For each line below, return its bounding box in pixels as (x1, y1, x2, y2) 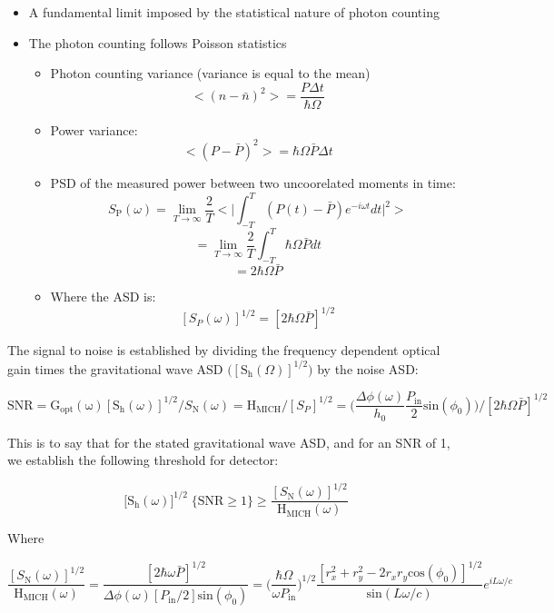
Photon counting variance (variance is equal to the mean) (50, 64, 371, 83)
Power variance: (50, 120, 138, 139)
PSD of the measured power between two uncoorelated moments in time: (50, 173, 456, 192)
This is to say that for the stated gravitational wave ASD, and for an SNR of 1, (7, 432, 450, 451)
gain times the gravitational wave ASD (7, 359, 223, 378)
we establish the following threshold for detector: (7, 450, 279, 470)
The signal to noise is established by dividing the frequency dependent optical (7, 341, 440, 360)
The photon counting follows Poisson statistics (28, 33, 287, 52)
